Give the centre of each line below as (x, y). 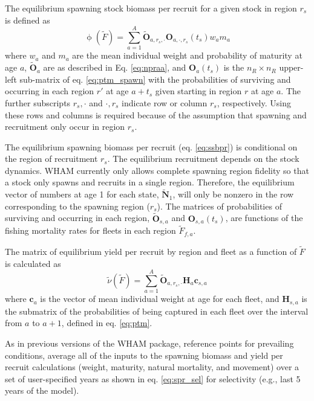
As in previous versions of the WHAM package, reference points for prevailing (149, 343)
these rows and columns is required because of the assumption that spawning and (156, 114)
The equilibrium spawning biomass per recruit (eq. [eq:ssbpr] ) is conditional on (151, 146)
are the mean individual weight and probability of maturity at (187, 55)
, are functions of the (264, 218)
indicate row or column (165, 102)
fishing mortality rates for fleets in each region (90, 230)
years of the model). (42, 390)
